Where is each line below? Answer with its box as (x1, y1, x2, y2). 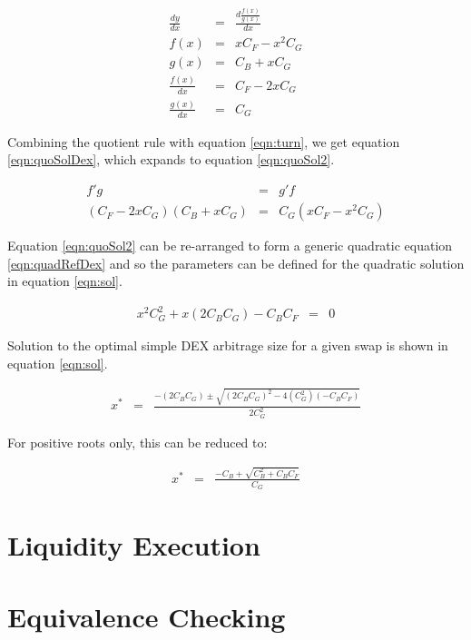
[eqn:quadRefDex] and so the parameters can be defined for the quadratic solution (7, 253, 465, 272)
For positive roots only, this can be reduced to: (7, 432, 268, 451)
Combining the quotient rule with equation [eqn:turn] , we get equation (7, 132, 400, 151)
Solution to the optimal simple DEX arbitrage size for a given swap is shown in (7, 336, 448, 355)
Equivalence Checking (7, 597, 286, 635)
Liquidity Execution (7, 527, 260, 564)
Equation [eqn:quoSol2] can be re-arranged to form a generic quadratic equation (7, 236, 453, 255)
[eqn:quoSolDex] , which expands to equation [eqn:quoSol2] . (7, 150, 335, 169)
